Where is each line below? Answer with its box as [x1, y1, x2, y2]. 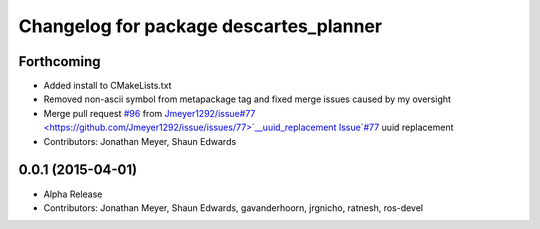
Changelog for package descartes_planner [18, 15, 383, 37]
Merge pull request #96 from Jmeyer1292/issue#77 [43, 107, 256, 119]
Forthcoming [18, 53, 101, 70]
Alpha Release [43, 188, 103, 200]
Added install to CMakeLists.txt [43, 80, 172, 92]
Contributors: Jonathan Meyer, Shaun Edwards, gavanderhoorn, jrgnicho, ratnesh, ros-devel [43, 201, 424, 214]
